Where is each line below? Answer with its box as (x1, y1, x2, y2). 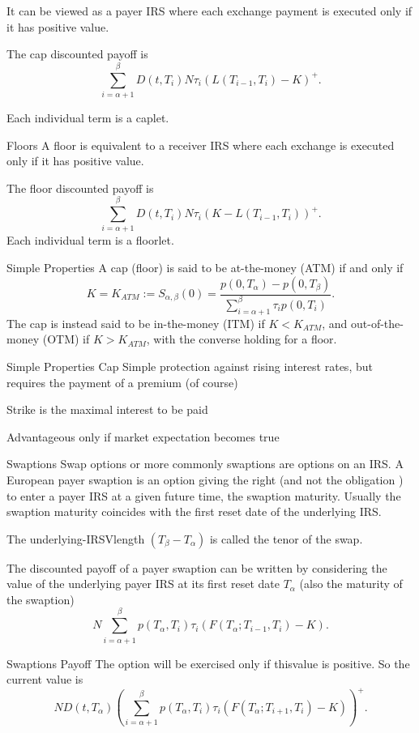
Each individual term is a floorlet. (6, 232, 174, 249)
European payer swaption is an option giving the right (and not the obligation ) (6, 471, 404, 488)
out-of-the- (350, 314, 404, 331)
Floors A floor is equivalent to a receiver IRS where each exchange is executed (6, 136, 395, 153)
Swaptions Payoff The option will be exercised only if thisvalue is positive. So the (6, 654, 410, 671)
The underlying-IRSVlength (6, 530, 145, 547)
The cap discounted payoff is (6, 45, 148, 62)
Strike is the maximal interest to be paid (6, 401, 208, 418)
